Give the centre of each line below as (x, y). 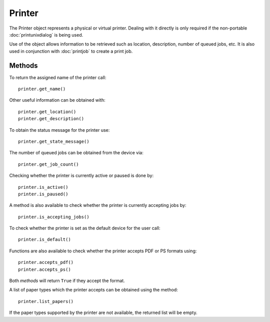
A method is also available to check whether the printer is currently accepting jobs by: (98, 205)
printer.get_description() (51, 119)
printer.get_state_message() (54, 141)
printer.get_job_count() (48, 164)
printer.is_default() (44, 240)
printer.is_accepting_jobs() (54, 217)
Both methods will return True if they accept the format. (67, 281)
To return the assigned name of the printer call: (58, 77)
